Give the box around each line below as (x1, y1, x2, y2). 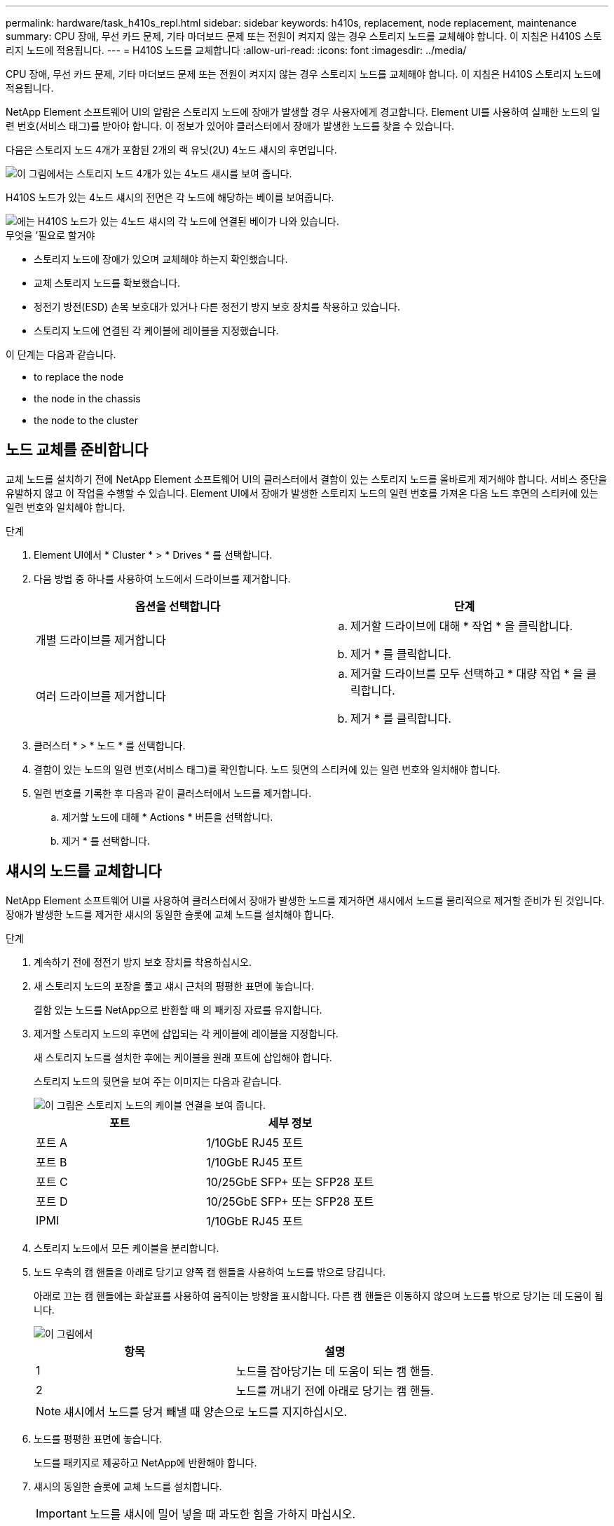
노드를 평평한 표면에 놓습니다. (34, 1432, 163, 1445)
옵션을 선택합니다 (135, 599, 221, 613)
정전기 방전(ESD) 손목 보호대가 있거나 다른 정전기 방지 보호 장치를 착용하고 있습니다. (34, 301, 400, 313)
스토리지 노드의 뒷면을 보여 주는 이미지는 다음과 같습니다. (34, 1075, 282, 1087)
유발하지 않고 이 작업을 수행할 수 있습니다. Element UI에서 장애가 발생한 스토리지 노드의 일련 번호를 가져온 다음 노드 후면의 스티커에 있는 (6, 486, 599, 499)
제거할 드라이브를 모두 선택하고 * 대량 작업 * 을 (350, 666, 583, 681)
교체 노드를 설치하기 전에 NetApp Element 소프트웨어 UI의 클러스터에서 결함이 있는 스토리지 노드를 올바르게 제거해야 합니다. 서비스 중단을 (6, 472, 608, 485)
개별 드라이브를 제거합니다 (36, 632, 166, 647)
